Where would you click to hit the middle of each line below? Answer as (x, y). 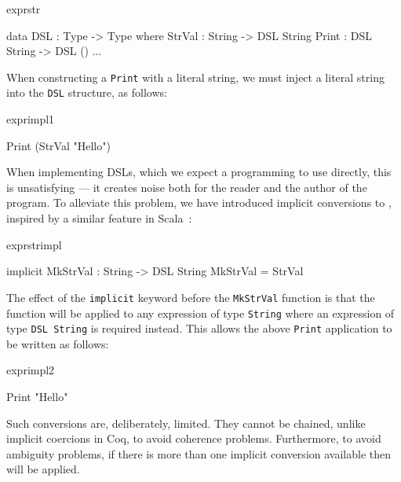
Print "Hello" (37, 396)
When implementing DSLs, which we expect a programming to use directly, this (199, 172)
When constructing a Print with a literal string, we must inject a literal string (195, 77)
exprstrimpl (34, 244)
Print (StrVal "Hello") (58, 145)
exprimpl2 (31, 370)
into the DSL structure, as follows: (87, 92)
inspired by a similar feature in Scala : (99, 218)
